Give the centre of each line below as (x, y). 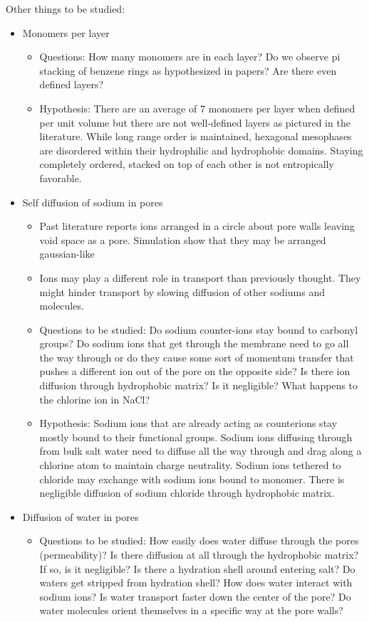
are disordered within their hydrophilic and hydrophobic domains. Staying (201, 150)
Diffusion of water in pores (80, 516)
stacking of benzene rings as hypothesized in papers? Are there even (188, 70)
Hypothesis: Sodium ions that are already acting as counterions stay (188, 423)
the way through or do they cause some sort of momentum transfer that (197, 357)
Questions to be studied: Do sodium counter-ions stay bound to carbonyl (199, 329)
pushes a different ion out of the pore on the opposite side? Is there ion (195, 371)
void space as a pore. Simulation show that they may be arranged (183, 239)
